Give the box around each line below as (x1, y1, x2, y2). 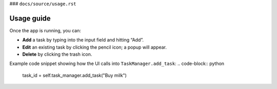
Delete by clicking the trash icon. (22, 51, 92, 57)
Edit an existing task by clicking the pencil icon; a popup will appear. (22, 44, 167, 50)
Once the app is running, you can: (9, 27, 82, 33)
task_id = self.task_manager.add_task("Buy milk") (22, 72, 127, 78)
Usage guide (9, 14, 51, 23)
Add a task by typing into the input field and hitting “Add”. (22, 37, 144, 43)
